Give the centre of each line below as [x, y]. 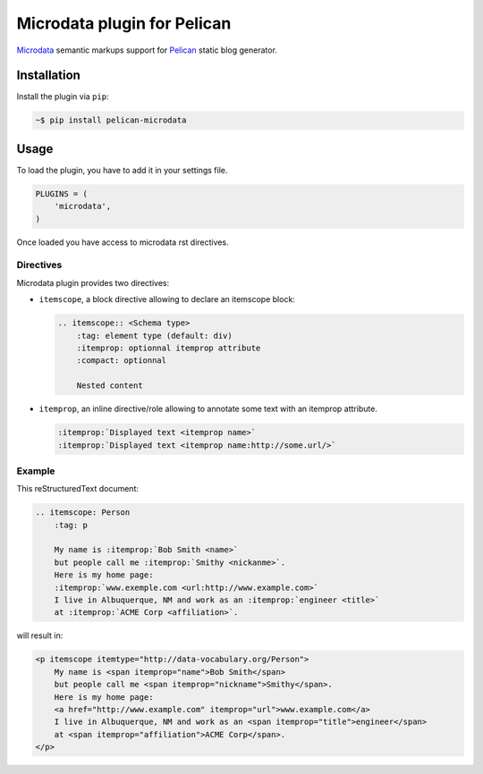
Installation [48, 76]
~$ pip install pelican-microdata [111, 120]
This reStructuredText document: [77, 489]
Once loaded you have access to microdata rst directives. [123, 242]
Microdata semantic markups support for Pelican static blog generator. [147, 50]
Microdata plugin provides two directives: [93, 282]
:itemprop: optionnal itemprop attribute [169, 348]
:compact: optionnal [122, 361]
